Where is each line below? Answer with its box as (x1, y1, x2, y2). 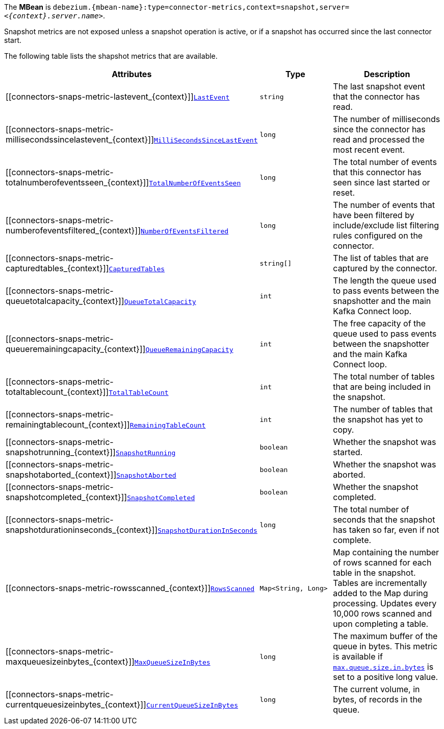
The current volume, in (333, 684, 420, 694)
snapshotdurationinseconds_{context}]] (6, 525, 158, 535)
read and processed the (333, 134, 425, 145)
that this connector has (333, 167, 422, 177)
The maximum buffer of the (333, 631, 438, 641)
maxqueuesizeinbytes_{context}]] (6, 656, 135, 667)
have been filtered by (333, 210, 414, 220)
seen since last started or (333, 177, 430, 187)
